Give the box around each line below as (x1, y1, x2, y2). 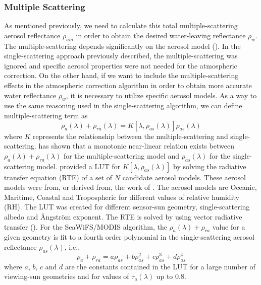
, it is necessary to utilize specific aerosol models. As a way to (66, 90, 257, 100)
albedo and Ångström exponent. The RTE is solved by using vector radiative (4, 211, 242, 222)
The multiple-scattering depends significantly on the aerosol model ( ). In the (4, 40, 241, 51)
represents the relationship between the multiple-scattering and (33, 130, 228, 141)
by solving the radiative (173, 161, 246, 171)
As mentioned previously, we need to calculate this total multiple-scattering (4, 20, 238, 31)
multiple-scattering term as (4, 110, 88, 120)
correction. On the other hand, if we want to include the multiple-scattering (4, 70, 239, 81)
